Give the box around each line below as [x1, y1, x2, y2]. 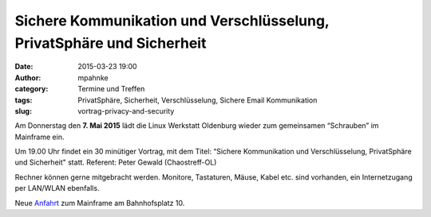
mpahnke [77, 72, 109, 83]
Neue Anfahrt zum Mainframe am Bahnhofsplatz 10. [14, 198, 185, 207]
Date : [14, 62, 34, 72]
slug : [14, 106, 32, 115]
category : [14, 84, 49, 94]
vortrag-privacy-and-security [77, 106, 175, 115]
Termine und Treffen [77, 84, 145, 94]
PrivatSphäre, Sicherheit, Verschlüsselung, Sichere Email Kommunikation [77, 95, 318, 105]
